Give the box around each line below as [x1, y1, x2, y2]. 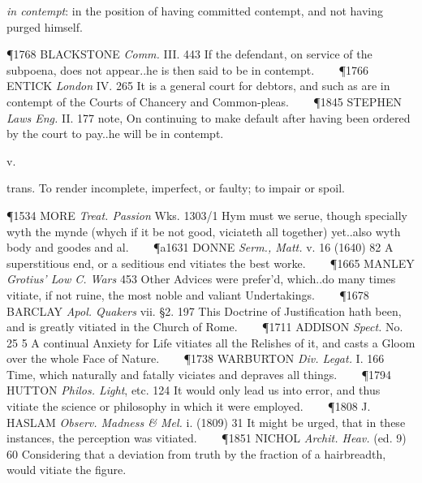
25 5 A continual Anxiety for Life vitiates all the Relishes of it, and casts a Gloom [6, 334, 416, 351]
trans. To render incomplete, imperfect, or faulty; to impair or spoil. [6, 179, 345, 196]
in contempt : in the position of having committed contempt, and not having [6, 2, 383, 19]
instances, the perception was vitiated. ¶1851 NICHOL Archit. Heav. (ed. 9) [6, 429, 407, 446]
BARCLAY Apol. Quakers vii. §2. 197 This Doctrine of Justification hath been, [6, 302, 402, 319]
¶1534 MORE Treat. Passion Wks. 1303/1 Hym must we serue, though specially [6, 206, 407, 223]
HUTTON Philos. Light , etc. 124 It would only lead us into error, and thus [6, 382, 381, 399]
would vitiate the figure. [6, 461, 127, 478]
